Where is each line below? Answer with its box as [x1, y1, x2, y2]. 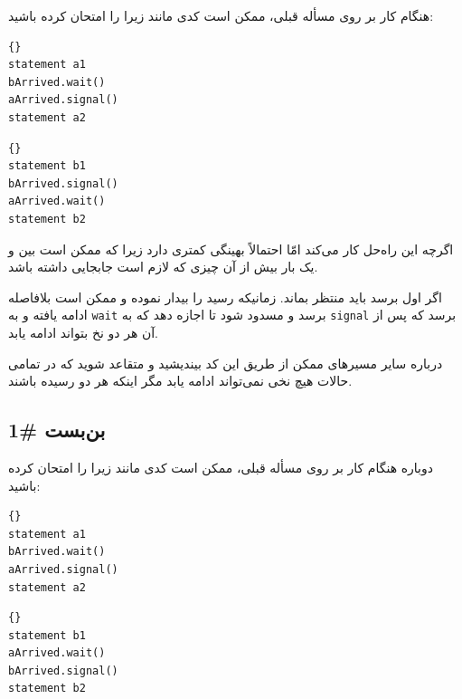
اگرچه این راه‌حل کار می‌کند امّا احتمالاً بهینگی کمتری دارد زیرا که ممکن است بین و [8, 239, 454, 258]
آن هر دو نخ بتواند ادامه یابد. [8, 322, 158, 341]
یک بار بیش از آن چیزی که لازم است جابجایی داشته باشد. [8, 257, 318, 276]
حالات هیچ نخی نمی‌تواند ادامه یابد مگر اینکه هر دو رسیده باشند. [8, 371, 353, 390]
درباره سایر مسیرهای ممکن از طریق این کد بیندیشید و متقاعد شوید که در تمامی [8, 353, 443, 372]
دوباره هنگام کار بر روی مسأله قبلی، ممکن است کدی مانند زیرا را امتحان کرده [8, 457, 433, 476]
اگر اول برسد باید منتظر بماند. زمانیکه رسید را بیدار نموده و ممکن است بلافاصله [8, 287, 442, 306]
